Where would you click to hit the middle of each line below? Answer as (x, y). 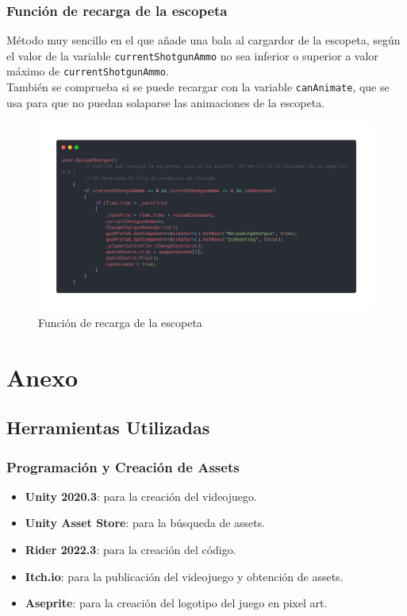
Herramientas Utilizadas (108, 427)
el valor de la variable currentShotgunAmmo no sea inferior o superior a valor (192, 55)
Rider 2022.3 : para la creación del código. (131, 550)
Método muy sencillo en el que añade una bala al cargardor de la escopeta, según (203, 40)
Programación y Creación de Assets (123, 466)
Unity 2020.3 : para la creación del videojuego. (141, 496)
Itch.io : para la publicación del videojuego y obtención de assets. (184, 576)
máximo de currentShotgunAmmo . (88, 71)
